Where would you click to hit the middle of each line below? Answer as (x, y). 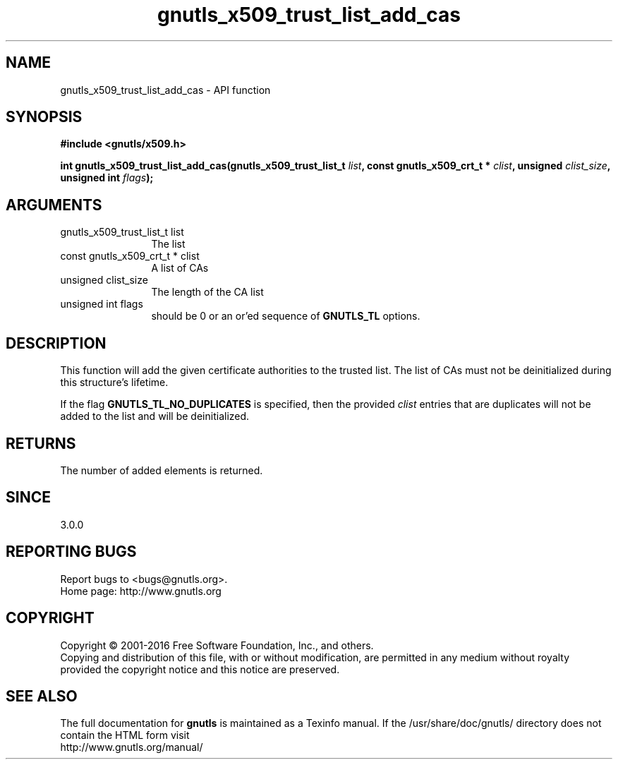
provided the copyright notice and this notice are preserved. (200, 669)
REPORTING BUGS (71, 552)
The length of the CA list (207, 292)
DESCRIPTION (56, 343)
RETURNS (41, 443)
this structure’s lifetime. (114, 382)
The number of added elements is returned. (162, 470)
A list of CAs (180, 268)
